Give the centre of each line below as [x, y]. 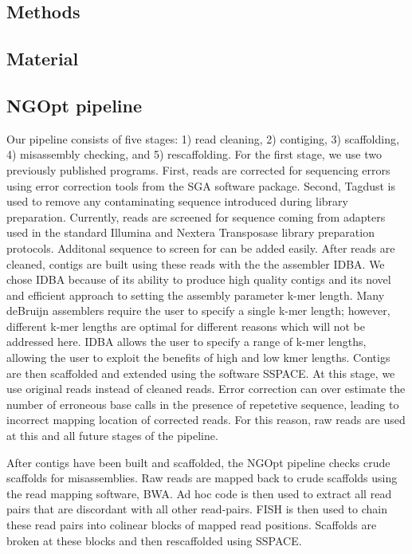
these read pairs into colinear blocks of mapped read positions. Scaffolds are [192, 525]
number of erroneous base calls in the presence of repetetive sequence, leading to [203, 404]
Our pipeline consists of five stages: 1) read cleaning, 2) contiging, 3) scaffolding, [203, 138]
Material [43, 59]
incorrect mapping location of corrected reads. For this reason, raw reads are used [206, 420]
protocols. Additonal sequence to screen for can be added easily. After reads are [201, 248]
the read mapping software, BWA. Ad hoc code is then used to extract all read [199, 493]
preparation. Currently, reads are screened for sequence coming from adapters [196, 216]
